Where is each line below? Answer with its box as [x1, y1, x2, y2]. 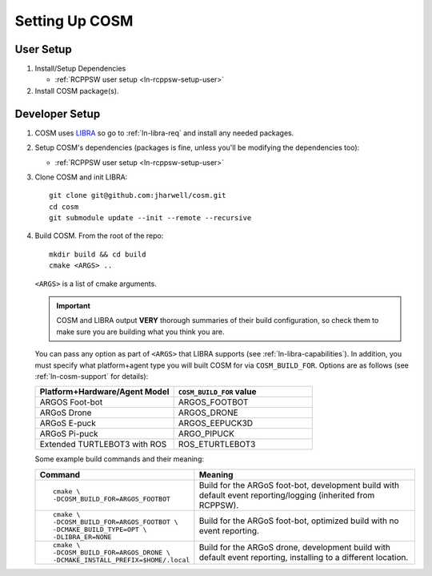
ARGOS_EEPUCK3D [178, 417, 254, 429]
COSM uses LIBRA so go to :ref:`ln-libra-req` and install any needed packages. [34, 128, 294, 138]
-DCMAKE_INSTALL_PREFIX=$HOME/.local [52, 555, 190, 564]
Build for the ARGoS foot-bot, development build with [198, 479, 400, 490]
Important [56, 301, 91, 311]
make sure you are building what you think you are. [56, 327, 225, 336]
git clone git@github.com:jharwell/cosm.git [49, 191, 227, 200]
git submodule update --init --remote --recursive [49, 213, 252, 223]
